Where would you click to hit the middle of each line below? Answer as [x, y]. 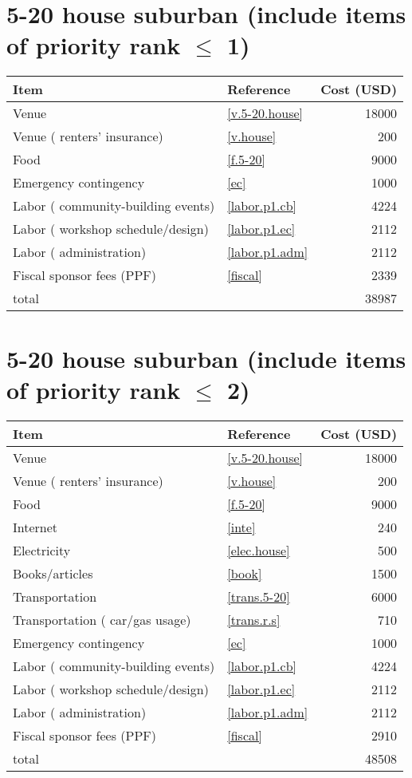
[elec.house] [259, 550]
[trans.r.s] [254, 619]
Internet [35, 527]
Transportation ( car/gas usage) [102, 619]
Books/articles [53, 573]
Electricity [42, 550]
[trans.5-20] [259, 596]
